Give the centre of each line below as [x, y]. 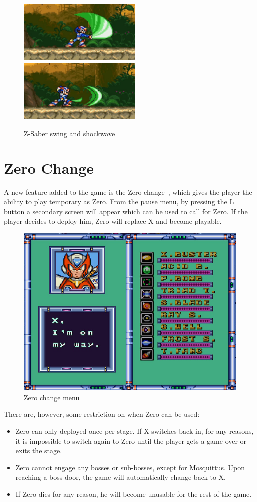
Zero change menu [52, 397]
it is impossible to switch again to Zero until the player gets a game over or [131, 440]
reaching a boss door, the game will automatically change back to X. [121, 477]
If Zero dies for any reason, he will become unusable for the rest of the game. [133, 493]
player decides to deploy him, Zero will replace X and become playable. [113, 221]
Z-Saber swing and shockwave [70, 133]
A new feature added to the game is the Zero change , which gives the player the [128, 191]
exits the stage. [39, 450]
